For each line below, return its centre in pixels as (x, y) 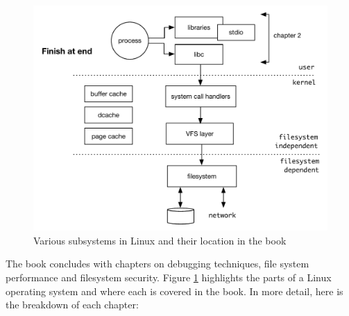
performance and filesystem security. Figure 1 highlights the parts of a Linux (169, 277)
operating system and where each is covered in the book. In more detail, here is (174, 291)
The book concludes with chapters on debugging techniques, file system (158, 264)
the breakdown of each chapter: (72, 305)
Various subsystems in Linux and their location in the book (160, 240)
